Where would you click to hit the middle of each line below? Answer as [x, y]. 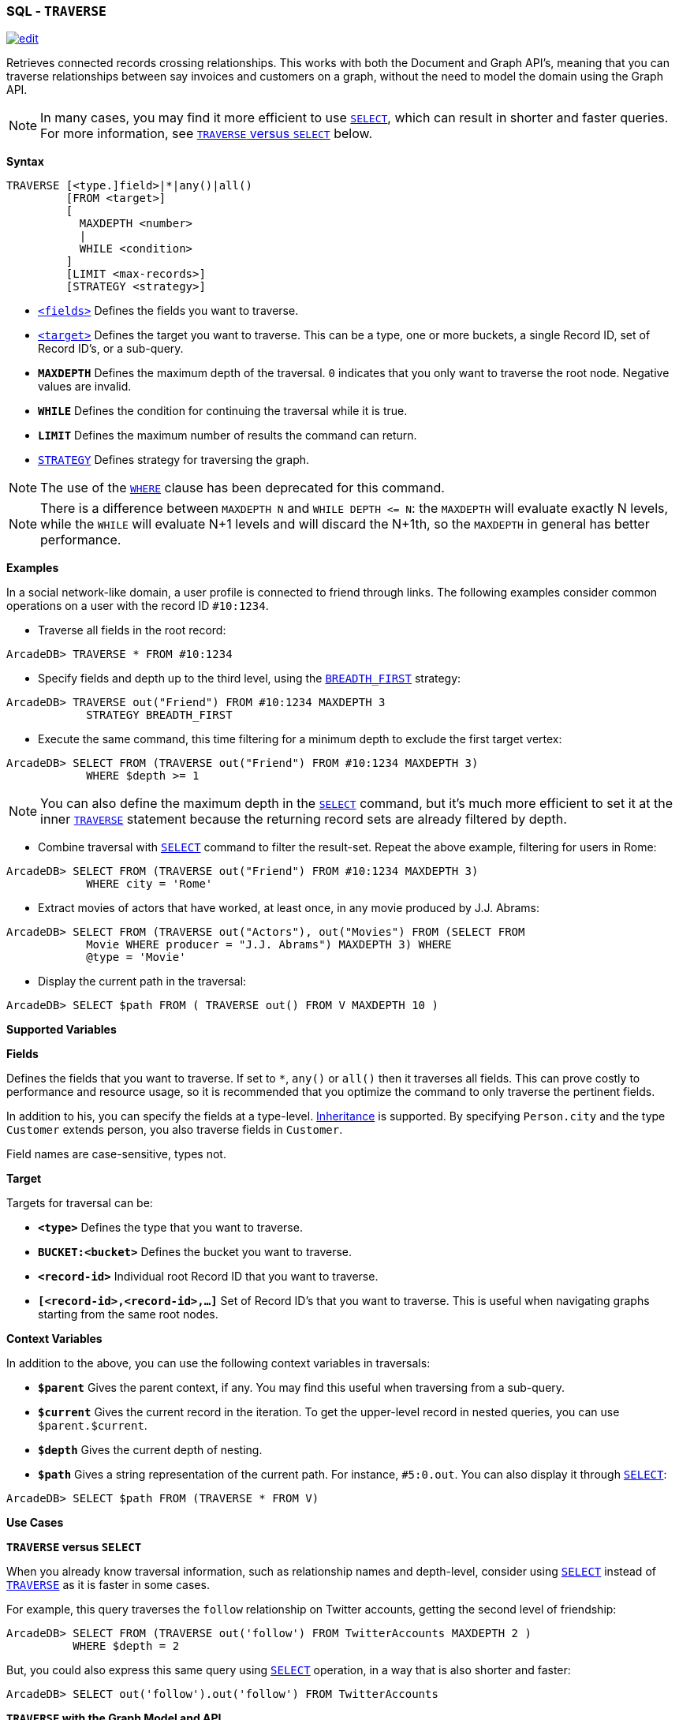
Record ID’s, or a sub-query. [111, 349]
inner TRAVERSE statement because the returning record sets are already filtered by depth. [304, 819]
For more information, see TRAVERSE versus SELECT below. [207, 134]
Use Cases [35, 1523]
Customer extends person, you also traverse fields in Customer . [175, 1130]
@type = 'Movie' [136, 957]
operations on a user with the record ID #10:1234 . [138, 606]
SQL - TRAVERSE [56, 11]
